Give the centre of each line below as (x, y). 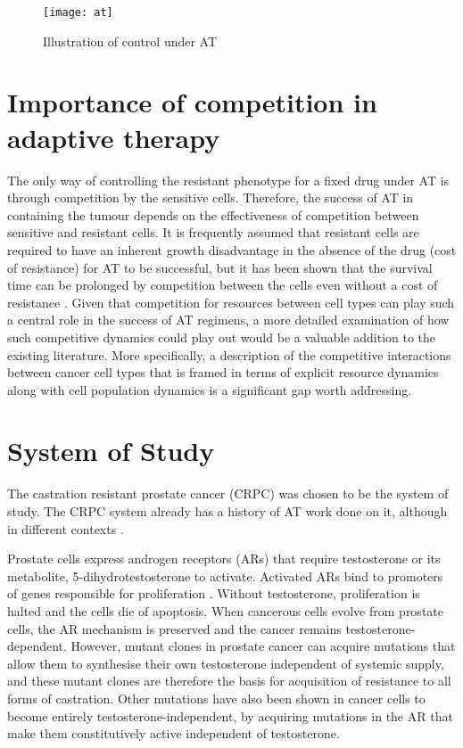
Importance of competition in (192, 102)
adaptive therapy (114, 137)
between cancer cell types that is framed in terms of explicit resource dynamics (223, 372)
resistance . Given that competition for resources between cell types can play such (231, 302)
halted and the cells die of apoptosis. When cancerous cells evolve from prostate (225, 610)
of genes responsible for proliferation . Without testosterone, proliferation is (214, 593)
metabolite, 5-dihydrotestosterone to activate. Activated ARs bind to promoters (225, 575)
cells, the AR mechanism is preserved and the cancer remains (174, 628)
